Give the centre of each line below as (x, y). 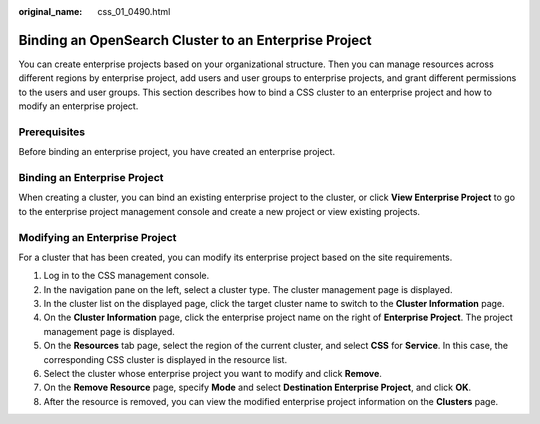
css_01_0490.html (134, 11)
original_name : (50, 11)
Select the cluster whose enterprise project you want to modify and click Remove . (212, 374)
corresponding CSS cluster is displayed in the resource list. (165, 359)
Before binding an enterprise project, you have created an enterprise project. (176, 152)
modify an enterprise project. (78, 106)
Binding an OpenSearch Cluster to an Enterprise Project (195, 40)
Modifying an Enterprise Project (97, 237)
